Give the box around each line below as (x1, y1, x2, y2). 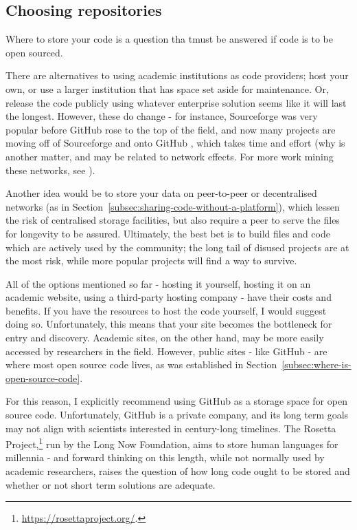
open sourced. (5, 45, 63, 59)
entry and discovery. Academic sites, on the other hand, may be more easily (5, 330, 324, 345)
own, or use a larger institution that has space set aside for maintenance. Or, (5, 81, 329, 96)
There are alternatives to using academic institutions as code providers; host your (5, 68, 349, 83)
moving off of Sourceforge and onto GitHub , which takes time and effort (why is (5, 136, 345, 150)
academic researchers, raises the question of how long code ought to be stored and (5, 464, 350, 478)
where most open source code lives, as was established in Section (5, 357, 277, 372)
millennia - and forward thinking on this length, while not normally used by (5, 450, 325, 465)
